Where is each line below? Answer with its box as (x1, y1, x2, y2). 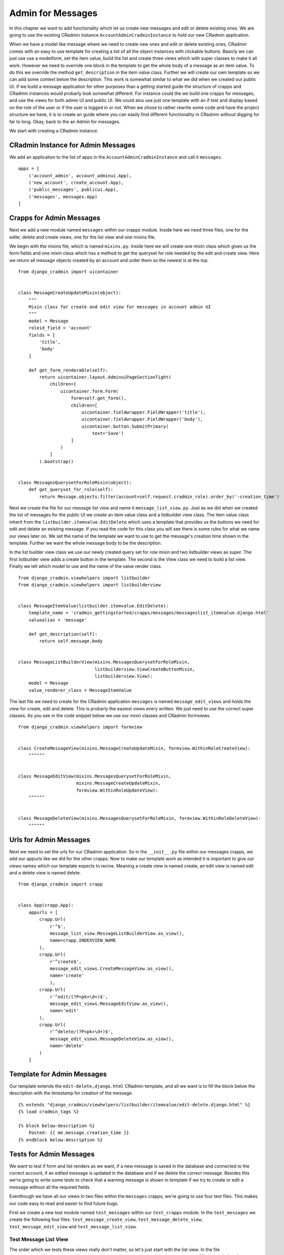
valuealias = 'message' (28, 617, 87, 622)
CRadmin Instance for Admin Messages (9, 141, 136, 149)
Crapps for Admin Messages (9, 214, 101, 222)
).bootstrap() (39, 458, 74, 464)
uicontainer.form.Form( (60, 388, 119, 394)
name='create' (50, 973, 85, 978)
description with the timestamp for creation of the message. (9, 1090, 133, 1096)
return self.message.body (39, 638, 103, 644)
